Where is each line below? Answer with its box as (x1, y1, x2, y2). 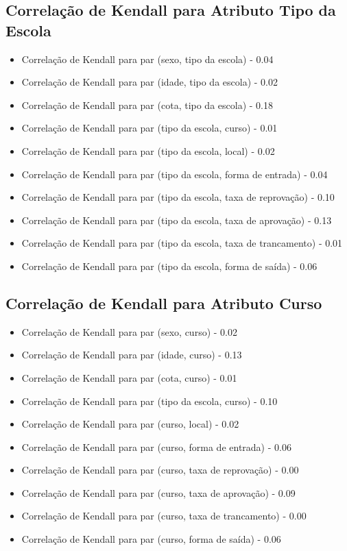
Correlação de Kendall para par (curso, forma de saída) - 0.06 (21, 532, 281, 546)
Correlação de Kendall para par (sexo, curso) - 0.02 (21, 324, 237, 339)
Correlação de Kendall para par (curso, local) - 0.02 (21, 417, 239, 431)
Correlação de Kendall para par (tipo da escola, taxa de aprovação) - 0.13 (21, 212, 332, 227)
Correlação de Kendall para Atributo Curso (5, 292, 322, 313)
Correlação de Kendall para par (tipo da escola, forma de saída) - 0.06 (21, 258, 318, 273)
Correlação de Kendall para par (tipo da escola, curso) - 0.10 (21, 393, 278, 408)
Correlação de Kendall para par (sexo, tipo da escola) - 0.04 (21, 51, 274, 66)
